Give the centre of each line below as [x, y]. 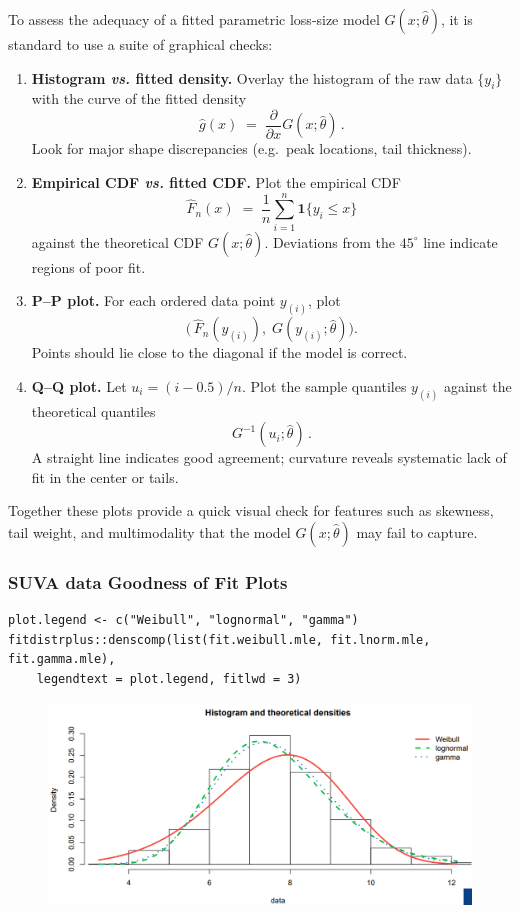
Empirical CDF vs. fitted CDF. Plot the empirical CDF [216, 182]
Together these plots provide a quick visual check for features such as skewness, [251, 510]
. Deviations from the [329, 241]
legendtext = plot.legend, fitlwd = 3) [169, 679]
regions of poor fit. [88, 266]
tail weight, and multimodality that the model [149, 532]
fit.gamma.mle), [62, 659]
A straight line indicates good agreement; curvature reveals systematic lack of [269, 457]
